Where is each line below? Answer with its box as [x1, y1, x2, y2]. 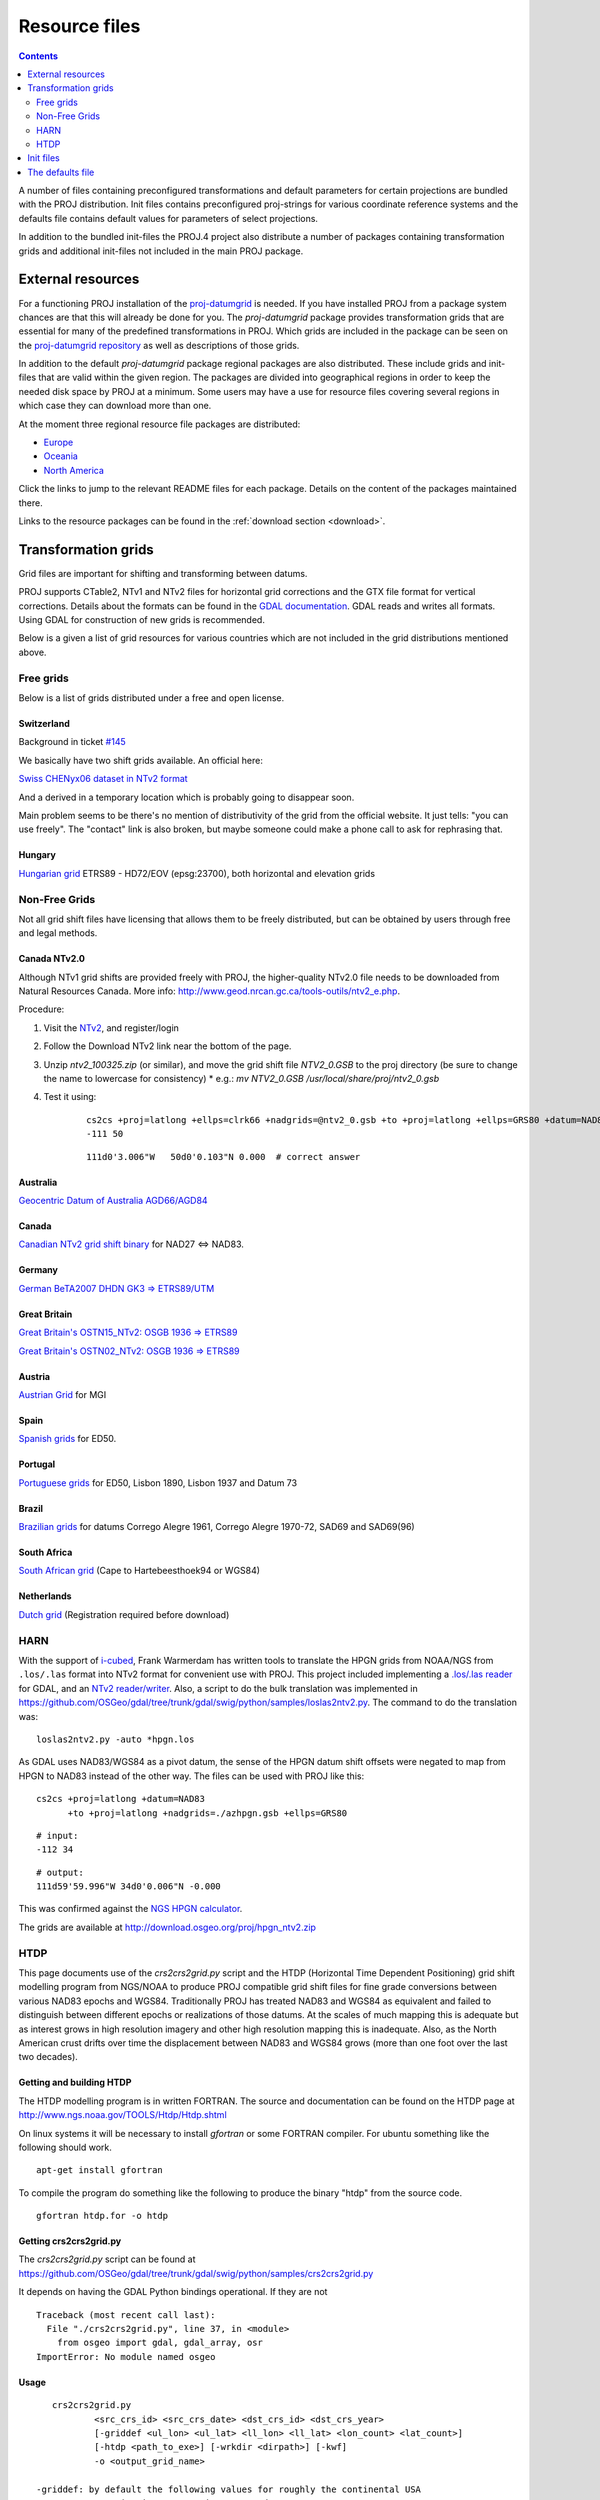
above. [18, 646, 47, 658]
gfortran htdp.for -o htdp [36, 2210, 169, 2222]
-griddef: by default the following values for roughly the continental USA [36, 2483, 422, 2495]
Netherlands [18, 1590, 72, 1602]
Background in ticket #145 [18, 736, 127, 748]
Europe [43, 436, 74, 449]
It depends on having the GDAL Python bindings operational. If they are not [18, 2286, 328, 2298]
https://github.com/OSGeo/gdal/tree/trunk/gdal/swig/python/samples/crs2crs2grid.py [18, 2267, 374, 2279]
